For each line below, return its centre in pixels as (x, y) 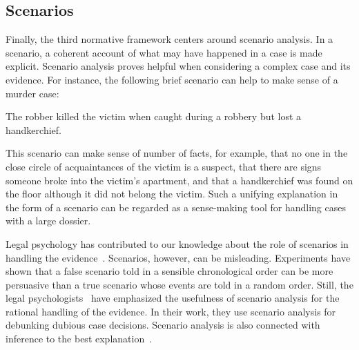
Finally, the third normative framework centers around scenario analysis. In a (169, 39)
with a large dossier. (48, 221)
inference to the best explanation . (79, 339)
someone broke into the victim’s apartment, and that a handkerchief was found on (179, 180)
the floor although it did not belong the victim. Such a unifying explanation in (172, 194)
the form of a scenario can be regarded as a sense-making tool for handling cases (176, 207)
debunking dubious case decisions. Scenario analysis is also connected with (163, 325)
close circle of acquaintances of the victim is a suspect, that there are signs (164, 166)
